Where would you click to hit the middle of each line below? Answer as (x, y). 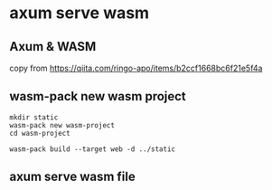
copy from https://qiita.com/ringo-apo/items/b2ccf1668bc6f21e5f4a (136, 68)
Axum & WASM (53, 47)
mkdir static (34, 117)
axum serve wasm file (72, 177)
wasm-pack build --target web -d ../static (93, 149)
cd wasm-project (40, 133)
